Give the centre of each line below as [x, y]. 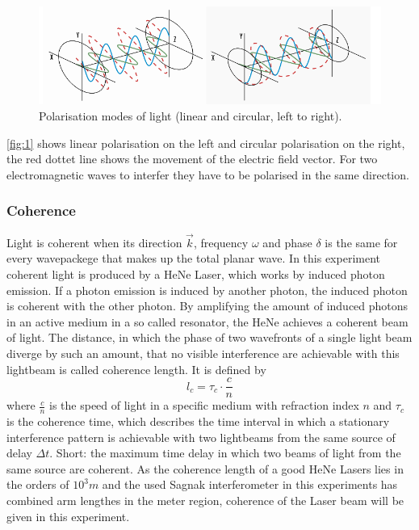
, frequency [221, 242]
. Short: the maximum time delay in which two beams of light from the [225, 453]
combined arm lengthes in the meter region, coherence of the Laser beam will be [205, 500]
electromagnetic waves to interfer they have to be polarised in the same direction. [208, 174]
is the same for [361, 242]
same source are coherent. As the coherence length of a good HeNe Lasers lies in [205, 468]
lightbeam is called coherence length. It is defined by [136, 369]
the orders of [38, 484]
